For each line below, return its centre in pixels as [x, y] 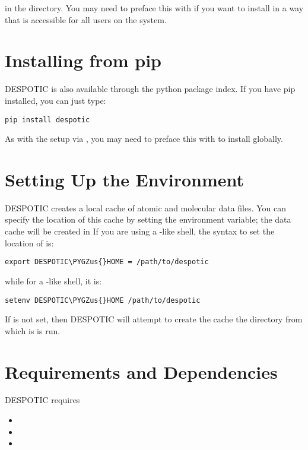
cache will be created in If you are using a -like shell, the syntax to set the [140, 231]
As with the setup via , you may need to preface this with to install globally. [144, 139]
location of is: [29, 243]
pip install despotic [47, 120]
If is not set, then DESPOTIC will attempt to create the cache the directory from [154, 319]
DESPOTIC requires [42, 400]
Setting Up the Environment [125, 179]
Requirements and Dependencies [141, 371]
